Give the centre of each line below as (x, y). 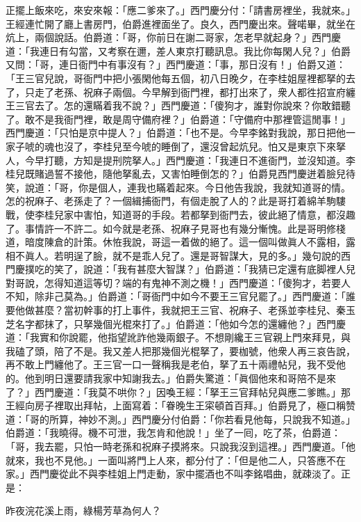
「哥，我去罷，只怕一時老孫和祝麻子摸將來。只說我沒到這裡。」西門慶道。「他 (180, 446)
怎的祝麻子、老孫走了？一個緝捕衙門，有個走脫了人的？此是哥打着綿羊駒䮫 (176, 201)
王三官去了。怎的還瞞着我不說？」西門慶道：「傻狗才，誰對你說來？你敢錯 (173, 105)
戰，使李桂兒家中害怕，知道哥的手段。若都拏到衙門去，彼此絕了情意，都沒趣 (180, 214)
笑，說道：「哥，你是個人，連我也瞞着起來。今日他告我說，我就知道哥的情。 (178, 187)
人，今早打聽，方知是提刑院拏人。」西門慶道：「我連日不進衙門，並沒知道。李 (180, 160)
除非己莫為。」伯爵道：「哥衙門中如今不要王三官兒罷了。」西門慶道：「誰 (195, 296)
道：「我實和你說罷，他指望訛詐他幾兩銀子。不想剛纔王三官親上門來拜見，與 (178, 337)
